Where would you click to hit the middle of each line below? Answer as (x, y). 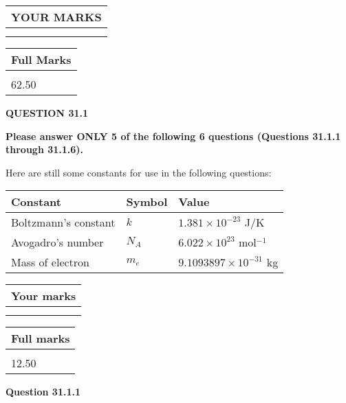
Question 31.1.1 (43, 392)
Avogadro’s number (57, 242)
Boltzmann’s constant (63, 222)
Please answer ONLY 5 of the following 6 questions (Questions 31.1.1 (173, 136)
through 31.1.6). (45, 149)
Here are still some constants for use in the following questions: (139, 172)
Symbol (147, 202)
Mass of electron (50, 262)
